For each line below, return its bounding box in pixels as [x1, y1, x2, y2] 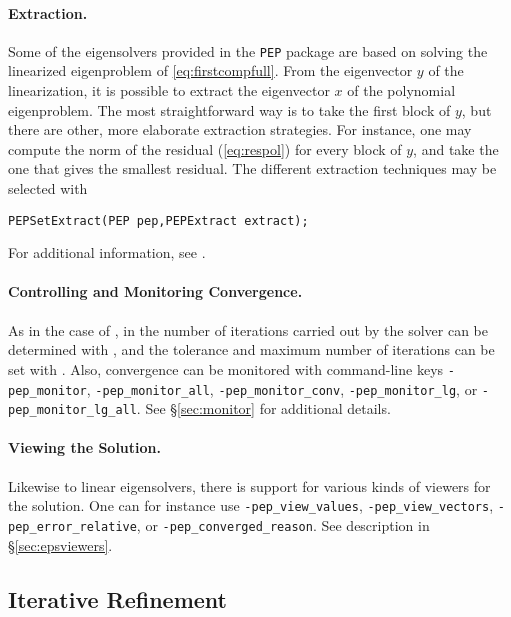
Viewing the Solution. [8, 437, 162, 458]
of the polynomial [347, 80, 456, 101]
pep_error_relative [8, 519, 137, 534]
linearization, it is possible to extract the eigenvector [8, 80, 330, 101]
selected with [8, 178, 88, 199]
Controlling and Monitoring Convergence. [8, 281, 303, 302]
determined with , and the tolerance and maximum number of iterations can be [8, 339, 495, 360]
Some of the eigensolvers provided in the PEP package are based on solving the [8, 40, 488, 61]
